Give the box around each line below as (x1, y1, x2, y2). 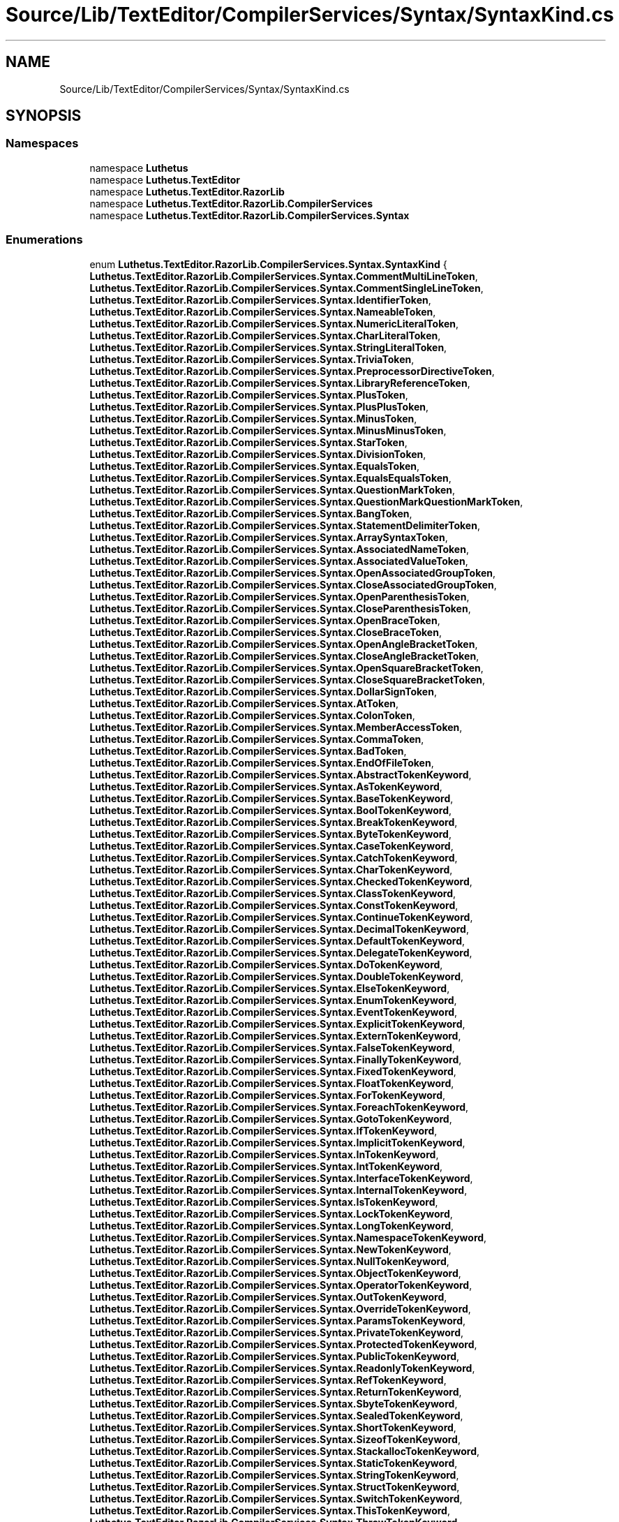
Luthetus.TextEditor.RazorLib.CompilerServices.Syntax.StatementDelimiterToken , (89, 519, 480, 531)
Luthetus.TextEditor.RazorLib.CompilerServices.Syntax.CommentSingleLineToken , (89, 281, 484, 294)
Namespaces (6, 136, 79, 151)
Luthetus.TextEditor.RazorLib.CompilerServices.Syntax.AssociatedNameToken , (89, 542, 469, 555)
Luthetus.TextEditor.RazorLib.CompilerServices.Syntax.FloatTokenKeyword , (89, 1077, 454, 1089)
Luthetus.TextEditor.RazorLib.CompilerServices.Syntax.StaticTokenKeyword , (89, 1456, 458, 1469)
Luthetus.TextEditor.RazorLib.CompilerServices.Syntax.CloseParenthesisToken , (89, 602, 471, 614)
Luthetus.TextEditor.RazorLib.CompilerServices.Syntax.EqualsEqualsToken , (89, 471, 452, 484)
